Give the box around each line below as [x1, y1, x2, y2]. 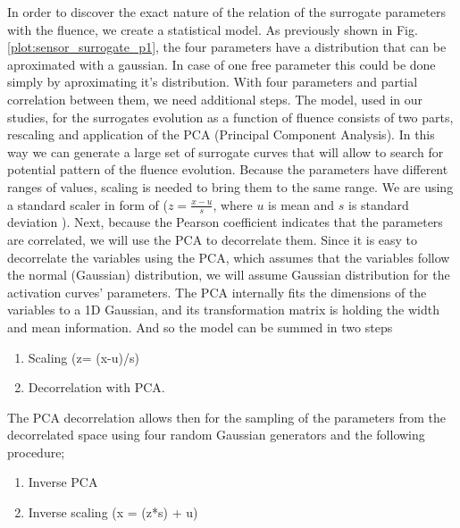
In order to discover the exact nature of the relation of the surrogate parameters [7, 3, 446, 21]
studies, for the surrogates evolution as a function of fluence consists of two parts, [7, 107, 454, 126]
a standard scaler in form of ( [7, 195, 168, 214]
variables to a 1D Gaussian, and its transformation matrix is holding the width [7, 300, 439, 319]
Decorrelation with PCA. [28, 378, 165, 397]
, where [213, 195, 253, 214]
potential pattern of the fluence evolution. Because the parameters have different [7, 160, 448, 179]
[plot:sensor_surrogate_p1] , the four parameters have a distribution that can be [7, 38, 447, 56]
